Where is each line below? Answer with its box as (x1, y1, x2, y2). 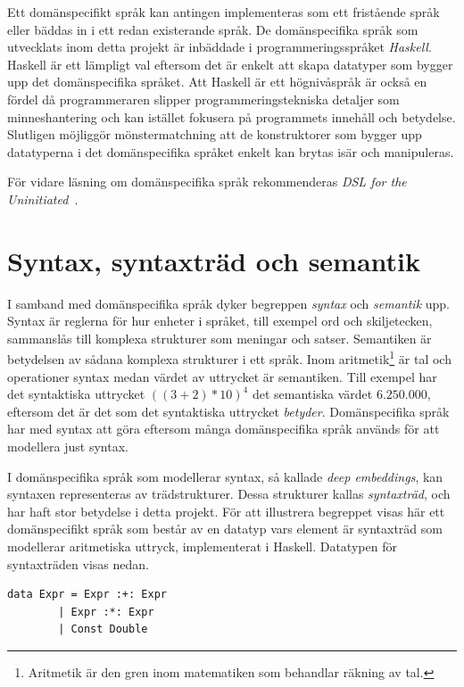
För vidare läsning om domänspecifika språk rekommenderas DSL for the (7, 172, 407, 191)
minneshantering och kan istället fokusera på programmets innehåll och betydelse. (7, 107, 456, 126)
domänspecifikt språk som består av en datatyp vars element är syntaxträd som (7, 519, 443, 538)
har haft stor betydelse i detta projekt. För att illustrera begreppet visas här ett (7, 501, 445, 520)
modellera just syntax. (7, 437, 128, 456)
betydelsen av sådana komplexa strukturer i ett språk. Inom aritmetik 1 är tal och (7, 347, 452, 368)
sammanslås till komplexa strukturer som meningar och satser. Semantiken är (7, 328, 432, 347)
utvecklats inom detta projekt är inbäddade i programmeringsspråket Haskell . (7, 37, 432, 56)
